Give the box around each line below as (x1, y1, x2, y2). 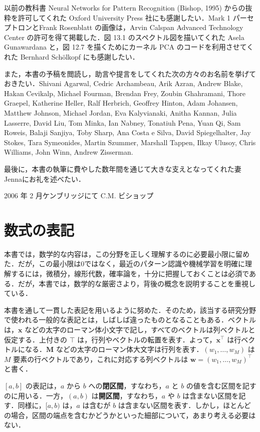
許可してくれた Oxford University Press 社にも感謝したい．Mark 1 (18, 12, 231, 23)
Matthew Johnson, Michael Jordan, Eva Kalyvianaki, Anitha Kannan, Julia (4, 107, 237, 118)
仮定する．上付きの (4, 334, 67, 344)
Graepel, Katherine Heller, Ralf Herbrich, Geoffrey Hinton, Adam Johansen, (4, 98, 238, 108)
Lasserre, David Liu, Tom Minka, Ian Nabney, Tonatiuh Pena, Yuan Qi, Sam (4, 117, 241, 128)
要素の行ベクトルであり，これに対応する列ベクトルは (13, 353, 188, 364)
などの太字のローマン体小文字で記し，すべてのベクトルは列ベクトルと (25, 324, 255, 334)
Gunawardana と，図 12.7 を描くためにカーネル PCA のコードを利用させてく (4, 42, 254, 52)
